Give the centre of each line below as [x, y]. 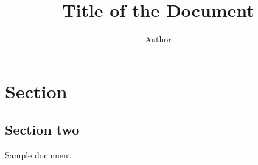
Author [158, 39]
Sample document [38, 155]
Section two [42, 130]
